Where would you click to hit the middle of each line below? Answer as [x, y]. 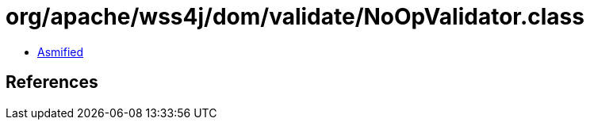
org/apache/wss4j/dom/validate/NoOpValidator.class [295, 17]
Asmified [61, 52]
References [52, 82]
